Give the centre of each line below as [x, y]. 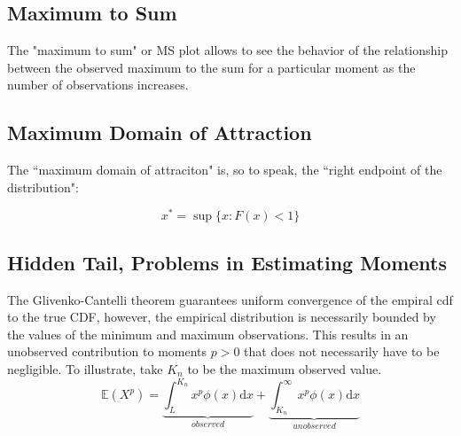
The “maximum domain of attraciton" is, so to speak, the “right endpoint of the [225, 170]
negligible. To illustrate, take [85, 369]
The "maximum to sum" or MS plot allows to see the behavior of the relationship [227, 50]
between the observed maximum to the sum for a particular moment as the [211, 67]
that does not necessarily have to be [342, 351]
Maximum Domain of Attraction [160, 132]
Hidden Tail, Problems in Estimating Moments [227, 262]
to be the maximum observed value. [285, 369]
